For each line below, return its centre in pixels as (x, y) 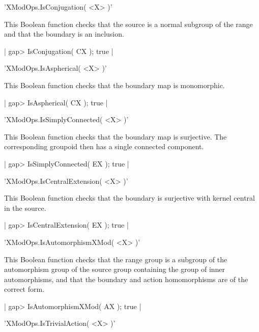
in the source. (25, 207)
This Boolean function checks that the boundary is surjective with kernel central (129, 198)
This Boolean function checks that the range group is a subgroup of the (116, 259)
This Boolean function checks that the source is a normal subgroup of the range (128, 24)
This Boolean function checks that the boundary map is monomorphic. (114, 85)
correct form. (24, 289)
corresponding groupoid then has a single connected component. (104, 146)
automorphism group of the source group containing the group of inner (115, 269)
